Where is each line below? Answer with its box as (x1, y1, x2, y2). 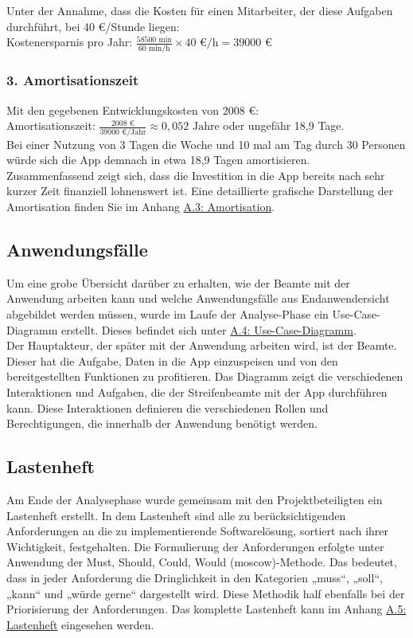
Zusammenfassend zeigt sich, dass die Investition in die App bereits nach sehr (6, 166, 385, 183)
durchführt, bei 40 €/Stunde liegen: (6, 18, 180, 34)
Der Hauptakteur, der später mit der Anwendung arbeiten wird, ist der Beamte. (6, 337, 397, 354)
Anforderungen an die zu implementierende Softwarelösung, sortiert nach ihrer (6, 523, 389, 539)
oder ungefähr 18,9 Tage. (223, 117, 345, 134)
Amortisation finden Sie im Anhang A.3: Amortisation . (6, 198, 275, 214)
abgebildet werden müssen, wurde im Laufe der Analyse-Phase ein (6, 305, 329, 322)
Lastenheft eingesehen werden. (6, 616, 154, 632)
